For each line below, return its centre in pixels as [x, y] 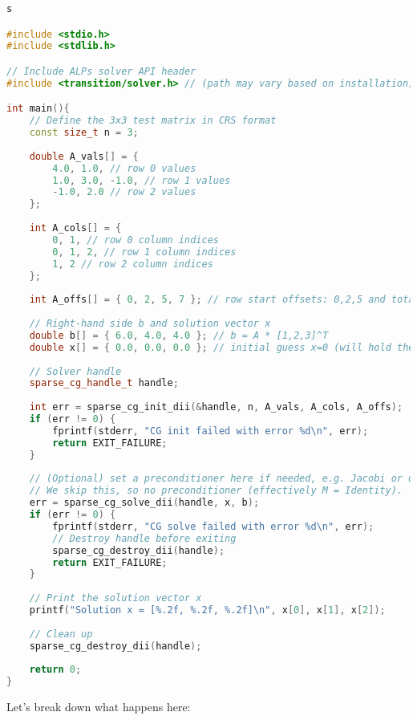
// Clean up [61, 634]
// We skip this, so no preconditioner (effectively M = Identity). [216, 491]
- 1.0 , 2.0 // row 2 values [124, 192]
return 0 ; [55, 670]
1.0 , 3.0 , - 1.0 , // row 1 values [142, 180]
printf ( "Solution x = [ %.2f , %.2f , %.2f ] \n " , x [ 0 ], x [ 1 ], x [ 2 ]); [207, 610]
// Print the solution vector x [115, 598]
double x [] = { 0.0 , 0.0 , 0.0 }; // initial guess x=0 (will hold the [222, 347]
